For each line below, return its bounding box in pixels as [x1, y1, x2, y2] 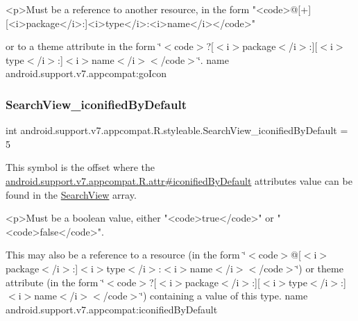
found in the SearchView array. [6, 187, 137, 201]
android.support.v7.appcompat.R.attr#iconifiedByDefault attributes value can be [6, 173, 352, 188]
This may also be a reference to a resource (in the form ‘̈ [6, 247, 246, 262]
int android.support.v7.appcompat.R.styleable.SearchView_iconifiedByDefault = [6, 123, 348, 138]
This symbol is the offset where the [6, 160, 155, 174]
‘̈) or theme [296, 261, 343, 275]
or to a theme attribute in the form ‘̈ [6, 39, 162, 53]
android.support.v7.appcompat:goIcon [6, 66, 167, 81]
